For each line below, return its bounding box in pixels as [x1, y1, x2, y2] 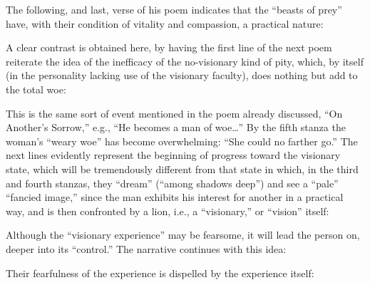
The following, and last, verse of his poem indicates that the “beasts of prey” [6, 2, 342, 16]
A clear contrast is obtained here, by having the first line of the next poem [6, 40, 332, 55]
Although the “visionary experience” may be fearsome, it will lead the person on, [6, 227, 360, 242]
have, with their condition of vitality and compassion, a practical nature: [6, 16, 324, 31]
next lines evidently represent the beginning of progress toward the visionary [6, 147, 341, 162]
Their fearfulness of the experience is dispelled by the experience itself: [6, 265, 314, 280]
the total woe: [6, 81, 66, 96]
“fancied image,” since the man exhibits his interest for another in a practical [6, 190, 344, 204]
